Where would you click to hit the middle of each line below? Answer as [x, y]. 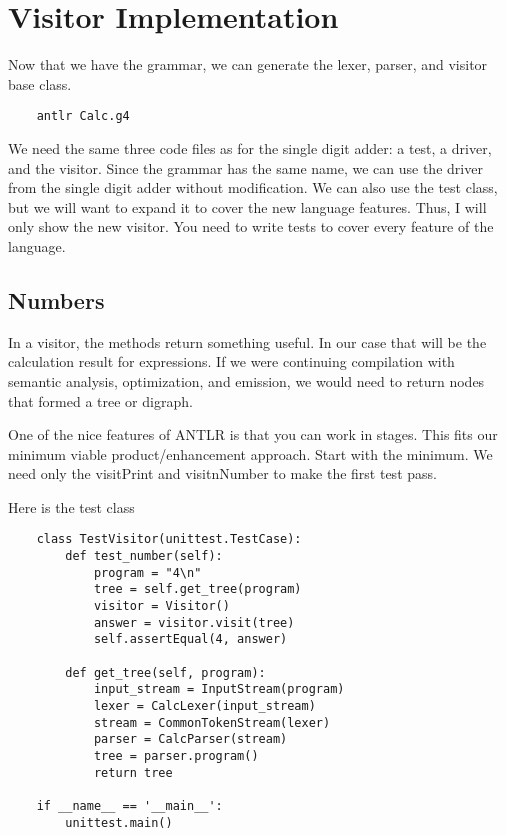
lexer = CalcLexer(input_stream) [204, 706]
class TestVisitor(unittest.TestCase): [169, 539]
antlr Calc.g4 [83, 116]
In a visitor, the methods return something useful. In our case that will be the [247, 341]
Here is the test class [71, 506]
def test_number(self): [144, 556]
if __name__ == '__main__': [129, 805]
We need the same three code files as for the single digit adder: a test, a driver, [250, 147]
